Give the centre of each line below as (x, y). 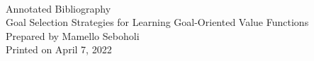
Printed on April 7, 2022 (59, 49)
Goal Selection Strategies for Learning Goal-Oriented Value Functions (157, 22)
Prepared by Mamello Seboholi (73, 35)
